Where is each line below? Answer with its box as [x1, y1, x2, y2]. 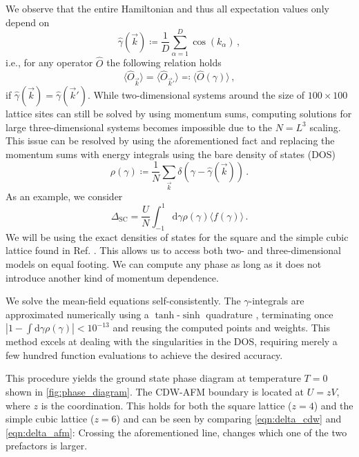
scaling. [309, 119, 341, 134]
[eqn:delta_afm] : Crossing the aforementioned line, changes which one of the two [6, 425, 347, 439]
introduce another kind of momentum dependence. [6, 270, 219, 284]
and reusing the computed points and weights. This [113, 320, 331, 335]
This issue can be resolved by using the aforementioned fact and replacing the [6, 133, 335, 148]
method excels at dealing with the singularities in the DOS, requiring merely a [6, 334, 338, 349]
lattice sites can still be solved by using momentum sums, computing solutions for [6, 106, 352, 121]
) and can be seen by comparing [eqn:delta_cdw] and [116, 411, 342, 426]
